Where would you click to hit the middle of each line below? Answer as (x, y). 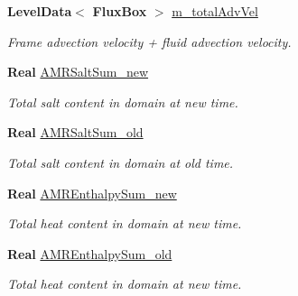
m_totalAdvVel (215, 11)
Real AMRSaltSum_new (78, 72)
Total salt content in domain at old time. (121, 162)
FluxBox (120, 11)
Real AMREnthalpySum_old (90, 253)
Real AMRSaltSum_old (75, 132)
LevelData (40, 11)
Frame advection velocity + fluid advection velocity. (149, 41)
